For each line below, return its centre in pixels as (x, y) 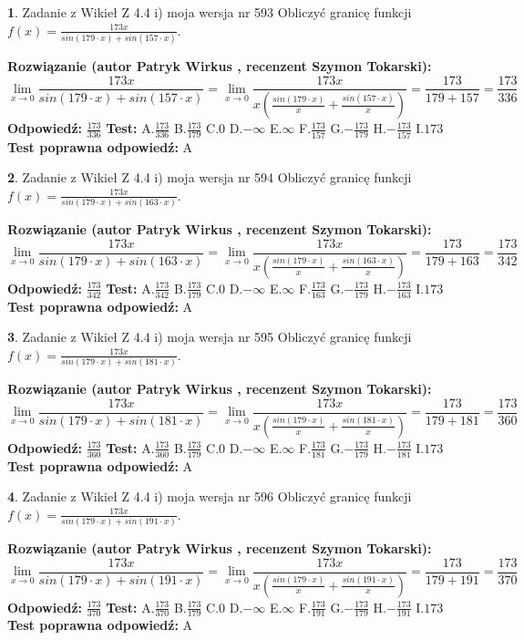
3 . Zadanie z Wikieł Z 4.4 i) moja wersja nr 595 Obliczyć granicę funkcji (210, 337)
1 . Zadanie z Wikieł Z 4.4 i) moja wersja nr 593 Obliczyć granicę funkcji (210, 12)
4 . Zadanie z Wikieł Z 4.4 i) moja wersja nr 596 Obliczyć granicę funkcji (210, 496)
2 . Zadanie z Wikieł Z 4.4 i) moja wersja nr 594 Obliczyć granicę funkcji (210, 177)
